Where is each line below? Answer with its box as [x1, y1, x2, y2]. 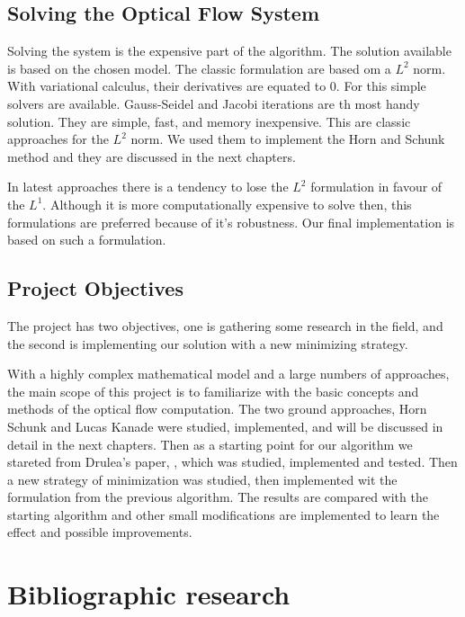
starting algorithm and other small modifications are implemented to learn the [7, 505, 440, 523]
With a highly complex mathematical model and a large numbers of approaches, [7, 364, 450, 383]
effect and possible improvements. [7, 523, 192, 541]
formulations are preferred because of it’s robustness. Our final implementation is [7, 212, 455, 231]
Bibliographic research [7, 576, 291, 613]
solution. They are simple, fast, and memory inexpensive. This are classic [7, 112, 411, 130]
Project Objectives [7, 274, 183, 302]
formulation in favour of [310, 177, 443, 196]
